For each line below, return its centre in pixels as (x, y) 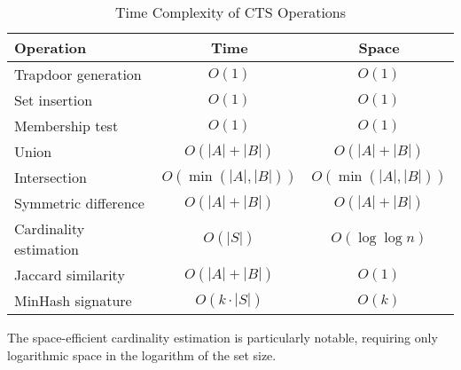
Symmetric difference (79, 203)
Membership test (66, 126)
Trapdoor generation (78, 74)
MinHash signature (73, 300)
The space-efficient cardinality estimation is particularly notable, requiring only (223, 337)
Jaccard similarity (70, 275)
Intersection (51, 177)
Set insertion (54, 100)
